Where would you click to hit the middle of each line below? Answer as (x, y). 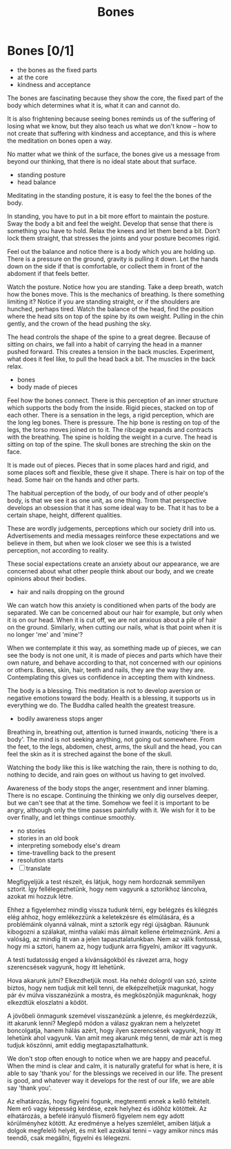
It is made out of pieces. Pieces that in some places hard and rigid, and (108, 465)
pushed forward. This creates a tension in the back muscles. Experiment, (111, 351)
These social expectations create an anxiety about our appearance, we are (113, 564)
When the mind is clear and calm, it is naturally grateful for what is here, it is (115, 1065)
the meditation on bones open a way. (60, 140)
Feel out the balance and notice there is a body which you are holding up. (111, 251)
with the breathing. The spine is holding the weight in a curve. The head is (112, 437)
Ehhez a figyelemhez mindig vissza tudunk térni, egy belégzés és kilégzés (113, 910)
